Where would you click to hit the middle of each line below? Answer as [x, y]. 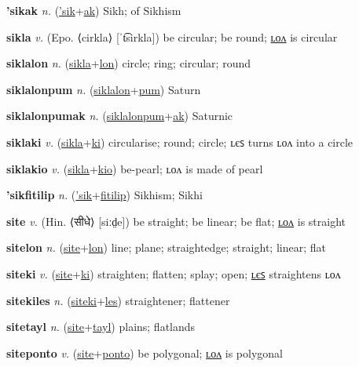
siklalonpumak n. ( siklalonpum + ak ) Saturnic [120, 116]
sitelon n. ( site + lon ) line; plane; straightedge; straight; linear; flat [166, 247]
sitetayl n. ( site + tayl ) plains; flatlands [101, 327]
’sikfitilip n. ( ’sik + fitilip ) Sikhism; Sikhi [104, 195]
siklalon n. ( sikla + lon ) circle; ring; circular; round [128, 63]
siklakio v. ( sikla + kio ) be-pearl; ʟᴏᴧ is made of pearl [135, 168]
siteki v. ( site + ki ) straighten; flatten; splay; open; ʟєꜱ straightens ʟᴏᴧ [174, 273]
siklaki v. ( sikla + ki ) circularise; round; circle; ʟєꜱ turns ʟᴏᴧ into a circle [180, 142]
